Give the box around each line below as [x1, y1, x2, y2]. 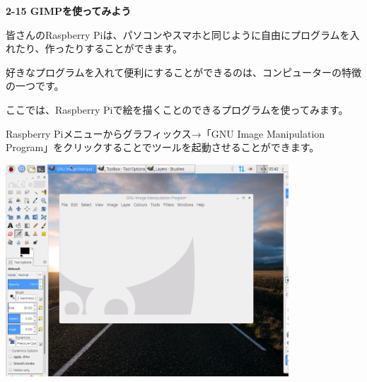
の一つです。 [6, 78, 64, 93]
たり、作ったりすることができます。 [15, 41, 183, 56]
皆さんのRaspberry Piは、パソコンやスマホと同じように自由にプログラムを [6, 27, 350, 42]
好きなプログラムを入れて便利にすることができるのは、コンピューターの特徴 [6, 64, 362, 79]
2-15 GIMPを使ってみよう [6, 4, 132, 18]
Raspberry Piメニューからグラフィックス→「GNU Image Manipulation [6, 126, 325, 141]
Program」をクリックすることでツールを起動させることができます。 [6, 140, 320, 155]
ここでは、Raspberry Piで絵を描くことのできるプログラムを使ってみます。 [6, 102, 349, 117]
